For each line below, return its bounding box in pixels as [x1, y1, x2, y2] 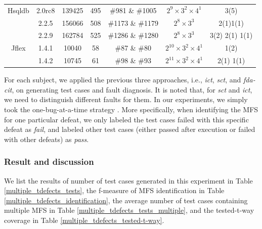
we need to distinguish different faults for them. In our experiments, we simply [4, 94, 248, 105]
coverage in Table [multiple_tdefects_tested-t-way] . [4, 214, 164, 225]
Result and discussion [4, 155, 94, 168]
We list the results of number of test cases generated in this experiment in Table [4, 175, 253, 186]
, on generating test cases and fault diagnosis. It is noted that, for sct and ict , [12, 84, 252, 95]
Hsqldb [8, 5, 29, 15]
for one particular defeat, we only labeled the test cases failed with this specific [4, 114, 249, 124]
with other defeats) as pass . [4, 133, 89, 144]
